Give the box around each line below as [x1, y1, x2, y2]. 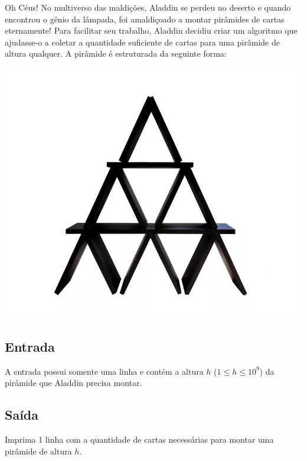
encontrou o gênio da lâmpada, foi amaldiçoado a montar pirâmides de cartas [5, 12, 285, 25]
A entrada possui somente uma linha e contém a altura [5, 365, 204, 377]
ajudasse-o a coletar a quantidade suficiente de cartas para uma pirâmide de [5, 35, 280, 48]
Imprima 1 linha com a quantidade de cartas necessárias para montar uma [5, 433, 274, 445]
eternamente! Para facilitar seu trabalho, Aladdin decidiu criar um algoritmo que [5, 24, 298, 37]
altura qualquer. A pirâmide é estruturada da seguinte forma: [5, 47, 227, 60]
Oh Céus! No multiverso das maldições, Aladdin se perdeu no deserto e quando [5, 1, 291, 13]
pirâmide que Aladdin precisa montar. [5, 376, 142, 389]
